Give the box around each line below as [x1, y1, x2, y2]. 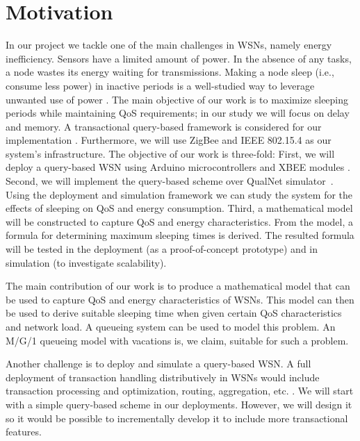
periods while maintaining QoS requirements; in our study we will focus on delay [6, 106, 350, 120]
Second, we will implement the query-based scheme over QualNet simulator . [6, 174, 334, 188]
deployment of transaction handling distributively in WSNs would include [6, 369, 320, 384]
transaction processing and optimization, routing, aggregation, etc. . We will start [6, 383, 354, 398]
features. [6, 424, 42, 439]
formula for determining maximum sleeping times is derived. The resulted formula [6, 228, 354, 242]
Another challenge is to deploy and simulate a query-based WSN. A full [6, 356, 311, 371]
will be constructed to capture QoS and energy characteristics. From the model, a [6, 214, 353, 228]
